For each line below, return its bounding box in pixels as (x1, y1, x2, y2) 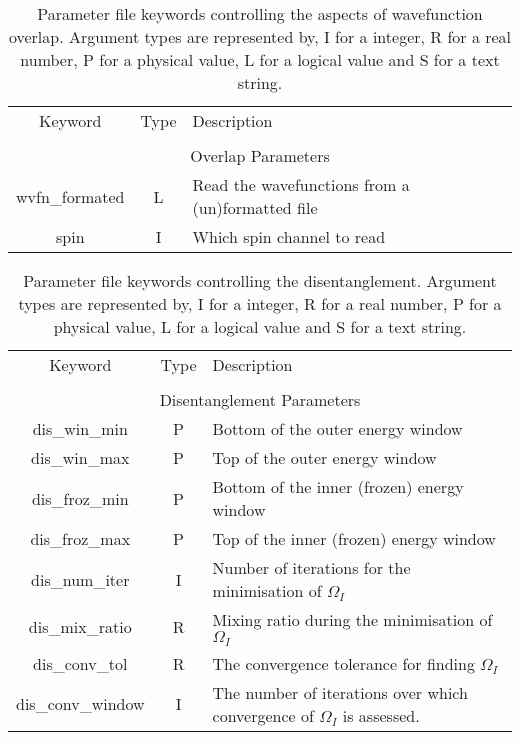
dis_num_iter (31, 567, 130, 591)
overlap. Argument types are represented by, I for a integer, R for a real (8, 25, 512, 48)
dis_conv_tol (33, 651, 128, 675)
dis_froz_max (30, 527, 131, 550)
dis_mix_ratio (28, 615, 132, 639)
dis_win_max (31, 446, 130, 469)
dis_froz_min (31, 486, 129, 510)
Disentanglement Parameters (159, 388, 361, 411)
